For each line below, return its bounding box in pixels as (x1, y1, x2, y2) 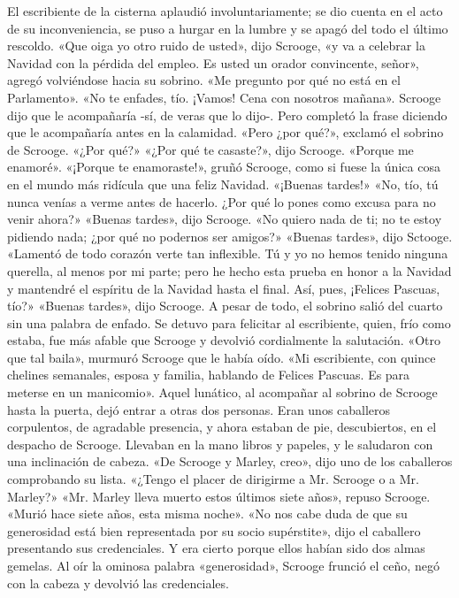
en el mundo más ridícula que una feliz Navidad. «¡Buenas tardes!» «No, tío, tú (7, 174, 439, 193)
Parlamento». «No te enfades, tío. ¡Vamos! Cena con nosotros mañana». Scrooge (7, 88, 441, 106)
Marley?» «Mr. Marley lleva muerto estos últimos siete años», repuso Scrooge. (7, 487, 431, 505)
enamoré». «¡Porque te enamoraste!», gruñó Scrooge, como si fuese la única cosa (7, 157, 440, 176)
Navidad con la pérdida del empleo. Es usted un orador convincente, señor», (7, 53, 419, 72)
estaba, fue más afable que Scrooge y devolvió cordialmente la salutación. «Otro (7, 331, 440, 349)
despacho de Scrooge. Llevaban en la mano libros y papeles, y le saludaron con (7, 434, 433, 453)
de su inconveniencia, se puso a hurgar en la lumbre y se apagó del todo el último (7, 19, 448, 37)
